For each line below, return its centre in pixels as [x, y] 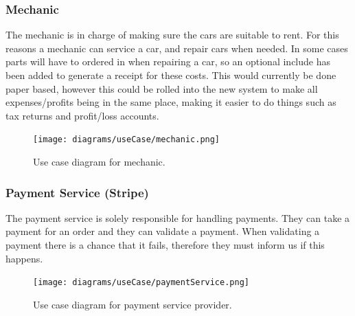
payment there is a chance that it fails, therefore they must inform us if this [165, 245]
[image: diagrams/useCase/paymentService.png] [141, 283]
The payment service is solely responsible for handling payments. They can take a [178, 217]
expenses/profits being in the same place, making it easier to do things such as [171, 102]
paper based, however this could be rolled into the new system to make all [162, 88]
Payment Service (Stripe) [77, 192]
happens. [24, 258]
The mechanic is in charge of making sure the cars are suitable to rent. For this [172, 35]
